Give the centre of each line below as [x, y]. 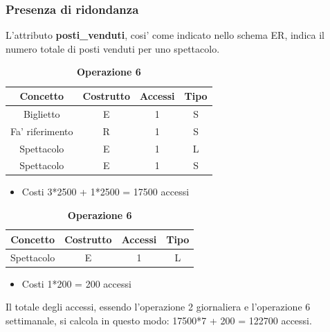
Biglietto [42, 113]
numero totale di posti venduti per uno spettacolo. [113, 48]
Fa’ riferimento [42, 131]
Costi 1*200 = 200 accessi [76, 283]
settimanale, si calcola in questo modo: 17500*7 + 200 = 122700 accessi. [159, 320]
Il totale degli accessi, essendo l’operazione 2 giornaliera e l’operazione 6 [158, 307]
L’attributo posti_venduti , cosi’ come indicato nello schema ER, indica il [165, 35]
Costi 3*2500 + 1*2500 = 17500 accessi [106, 192]
